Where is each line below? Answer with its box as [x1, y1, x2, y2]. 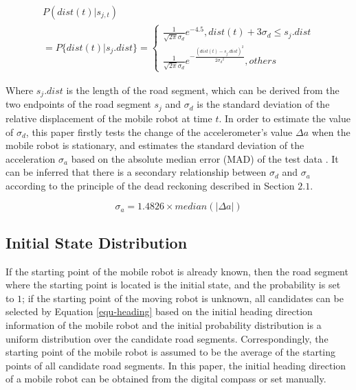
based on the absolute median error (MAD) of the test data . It [71, 151, 339, 165]
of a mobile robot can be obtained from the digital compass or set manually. [5, 371, 326, 386]
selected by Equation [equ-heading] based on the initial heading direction [5, 304, 313, 319]
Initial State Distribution [5, 231, 188, 253]
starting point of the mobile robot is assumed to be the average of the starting [5, 345, 336, 359]
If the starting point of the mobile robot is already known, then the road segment [5, 264, 348, 278]
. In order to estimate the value [219, 111, 351, 125]
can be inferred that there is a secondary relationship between [5, 165, 267, 179]
